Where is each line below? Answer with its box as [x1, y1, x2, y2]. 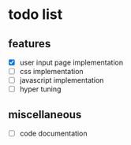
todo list [8, 6, 63, 24]
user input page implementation [19, 58, 124, 67]
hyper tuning [19, 84, 62, 94]
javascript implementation [19, 76, 104, 85]
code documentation [19, 128, 88, 139]
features [8, 37, 51, 50]
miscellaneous [8, 108, 82, 121]
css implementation [19, 67, 84, 76]
